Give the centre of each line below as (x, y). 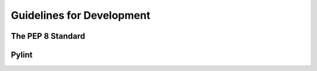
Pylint (22, 55)
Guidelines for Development (81, 15)
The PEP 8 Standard (48, 36)
